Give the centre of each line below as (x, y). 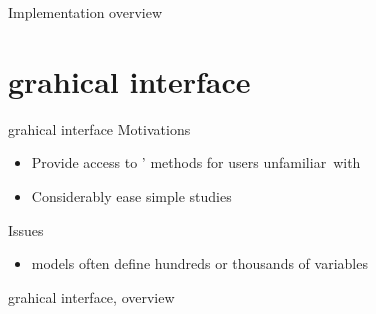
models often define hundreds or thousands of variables (199, 263)
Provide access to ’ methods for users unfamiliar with (196, 162)
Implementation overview (85, 12)
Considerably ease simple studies (131, 195)
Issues (26, 229)
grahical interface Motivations (99, 128)
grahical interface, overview (91, 296)
